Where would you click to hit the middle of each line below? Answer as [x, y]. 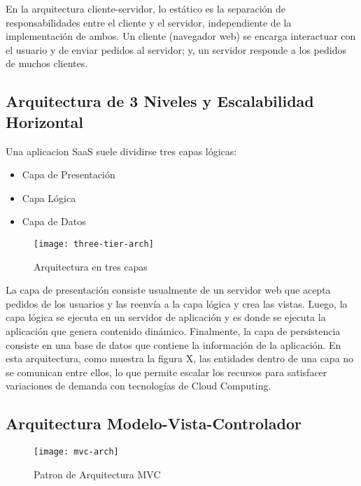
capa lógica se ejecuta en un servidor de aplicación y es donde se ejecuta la [166, 317]
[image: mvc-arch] [76, 452]
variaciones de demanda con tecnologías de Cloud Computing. [139, 386]
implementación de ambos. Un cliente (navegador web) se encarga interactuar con [181, 36]
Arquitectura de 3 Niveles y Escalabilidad [160, 101]
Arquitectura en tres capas [91, 266]
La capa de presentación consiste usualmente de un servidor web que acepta [168, 290]
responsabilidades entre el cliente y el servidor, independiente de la [149, 22]
